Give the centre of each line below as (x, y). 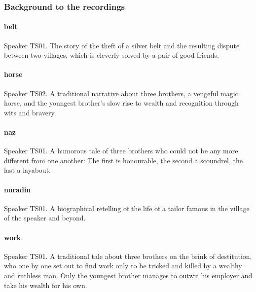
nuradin (18, 189)
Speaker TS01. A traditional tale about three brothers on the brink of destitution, (128, 256)
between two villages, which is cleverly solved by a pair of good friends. (111, 55)
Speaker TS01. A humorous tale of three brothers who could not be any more (121, 151)
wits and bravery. (30, 112)
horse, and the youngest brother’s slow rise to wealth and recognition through (121, 103)
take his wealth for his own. (46, 285)
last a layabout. (27, 170)
